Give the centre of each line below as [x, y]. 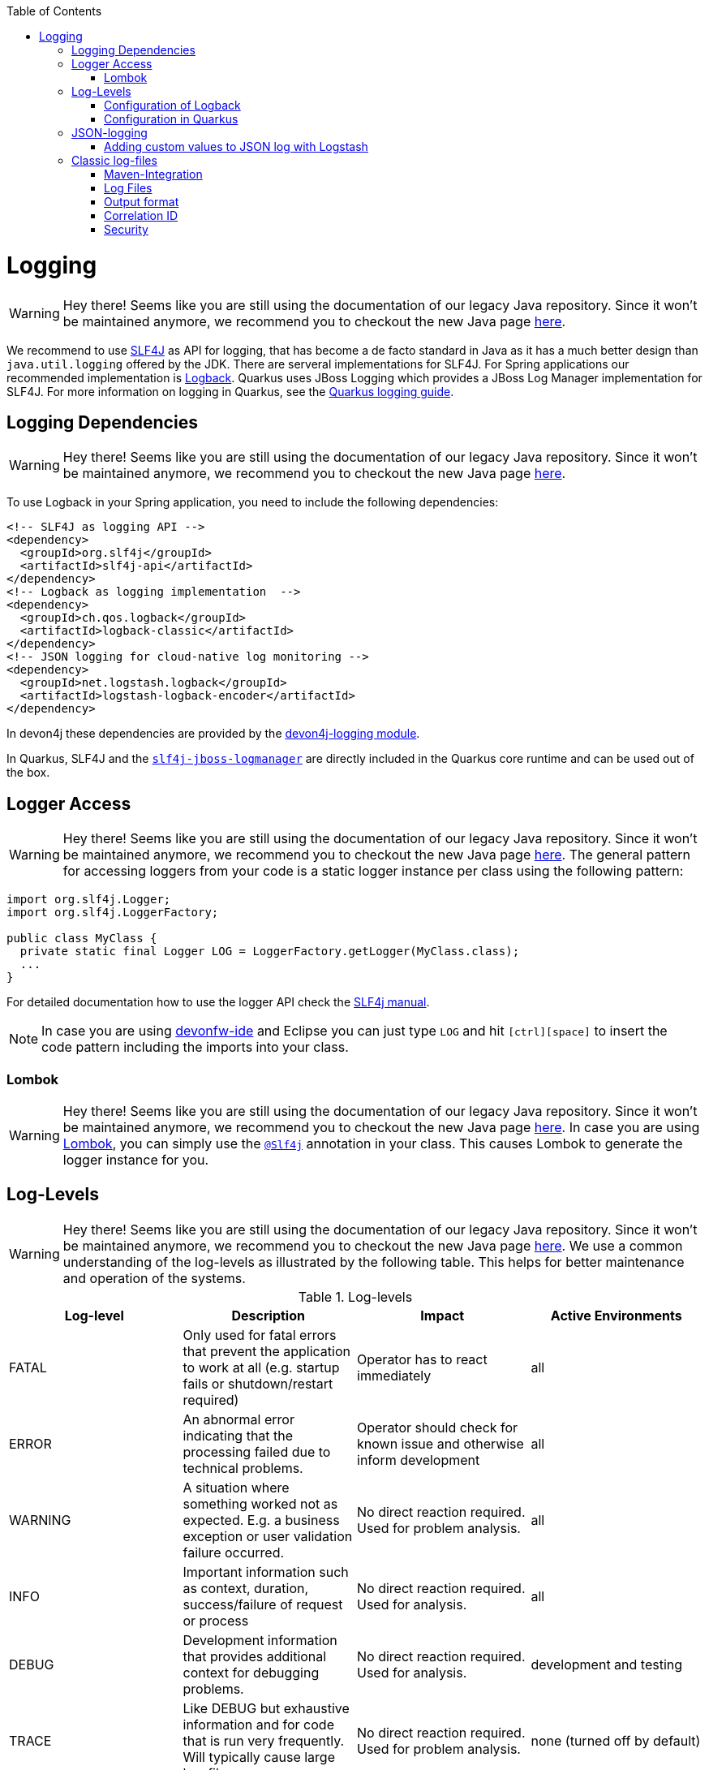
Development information [260, 1640]
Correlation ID [141, 215]
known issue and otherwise [440, 1443]
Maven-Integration [153, 174]
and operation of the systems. [154, 1278]
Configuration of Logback [172, 105]
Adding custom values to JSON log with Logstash [236, 146]
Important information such [266, 1572]
